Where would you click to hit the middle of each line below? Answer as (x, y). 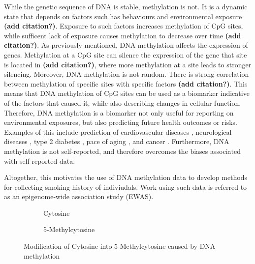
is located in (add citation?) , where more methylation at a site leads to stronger (128, 64)
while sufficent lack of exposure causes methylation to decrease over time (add (123, 35)
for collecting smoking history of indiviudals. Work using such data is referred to (126, 187)
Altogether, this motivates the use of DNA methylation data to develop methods (126, 177)
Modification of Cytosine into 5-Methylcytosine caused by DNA (120, 246)
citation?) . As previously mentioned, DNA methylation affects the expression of (126, 45)
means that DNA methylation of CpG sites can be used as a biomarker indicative (127, 93)
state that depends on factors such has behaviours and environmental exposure (123, 16)
